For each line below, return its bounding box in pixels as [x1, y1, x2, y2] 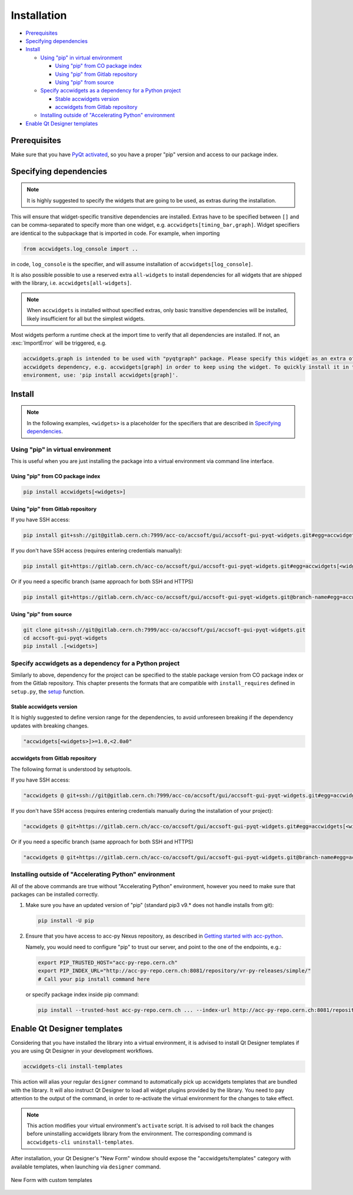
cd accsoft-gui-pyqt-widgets [23, 634, 108, 641]
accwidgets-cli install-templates [23, 1063, 123, 1070]
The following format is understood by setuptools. [11, 766, 132, 773]
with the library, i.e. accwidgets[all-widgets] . [11, 280, 132, 287]
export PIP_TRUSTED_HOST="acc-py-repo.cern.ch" [38, 959, 178, 966]
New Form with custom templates [11, 1176, 92, 1183]
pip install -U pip [38, 918, 94, 924]
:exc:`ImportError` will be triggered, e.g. [11, 339, 107, 347]
